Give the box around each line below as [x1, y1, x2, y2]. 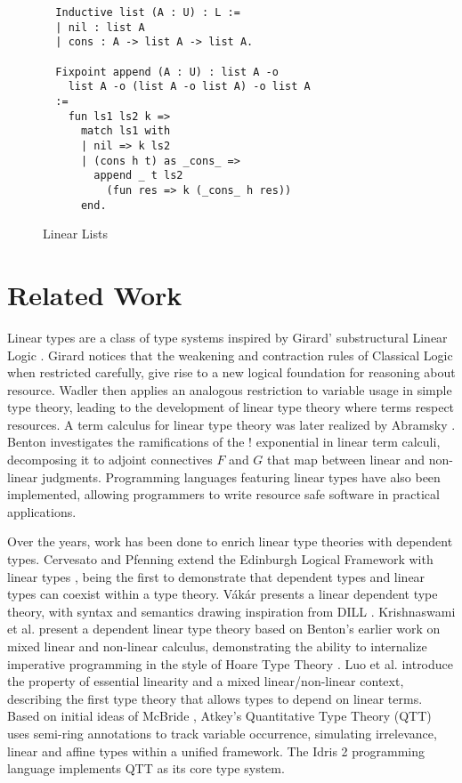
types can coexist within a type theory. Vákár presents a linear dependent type [7, 585, 438, 603]
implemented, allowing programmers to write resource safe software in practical [7, 485, 440, 504]
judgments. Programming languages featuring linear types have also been [41, 467, 441, 486]
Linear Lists [43, 224, 108, 243]
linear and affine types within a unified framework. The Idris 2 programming [7, 741, 426, 760]
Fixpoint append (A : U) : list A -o [55, 65, 279, 78]
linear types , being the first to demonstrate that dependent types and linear [7, 567, 426, 585]
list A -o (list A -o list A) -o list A [68, 80, 311, 93]
